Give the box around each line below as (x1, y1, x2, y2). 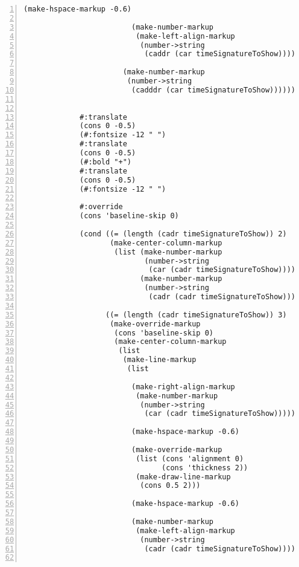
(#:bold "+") (80, 157, 131, 166)
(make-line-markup (122, 355, 197, 364)
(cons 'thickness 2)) (162, 463, 248, 472)
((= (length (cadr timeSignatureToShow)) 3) (105, 310, 287, 319)
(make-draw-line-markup (136, 472, 231, 481)
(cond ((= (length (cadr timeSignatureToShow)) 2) (80, 229, 287, 238)
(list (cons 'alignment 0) (136, 454, 244, 463)
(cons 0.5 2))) (140, 481, 201, 490)
